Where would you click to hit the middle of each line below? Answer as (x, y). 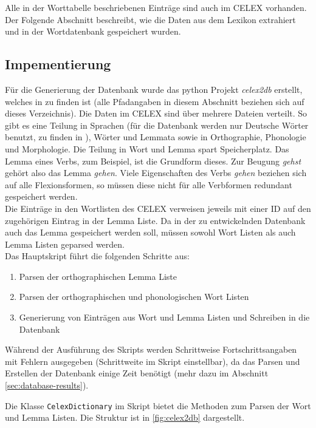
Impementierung (58, 64)
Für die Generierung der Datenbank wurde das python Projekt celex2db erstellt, (154, 89)
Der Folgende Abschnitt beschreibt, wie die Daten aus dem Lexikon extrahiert (150, 19)
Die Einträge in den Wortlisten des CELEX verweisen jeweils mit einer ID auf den (158, 208)
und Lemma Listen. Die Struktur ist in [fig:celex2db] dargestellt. (125, 417)
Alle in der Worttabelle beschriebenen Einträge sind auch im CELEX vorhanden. (156, 7)
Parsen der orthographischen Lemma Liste (98, 276)
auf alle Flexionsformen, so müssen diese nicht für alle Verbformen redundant (149, 184)
